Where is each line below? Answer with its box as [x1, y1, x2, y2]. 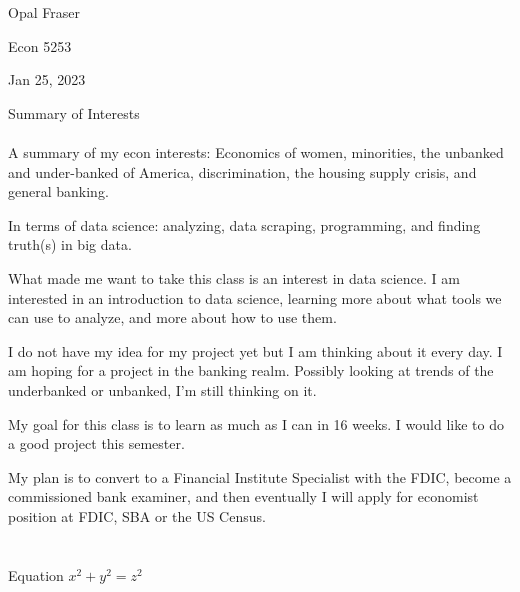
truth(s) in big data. [8, 234, 132, 255]
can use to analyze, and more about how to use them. [8, 307, 337, 328]
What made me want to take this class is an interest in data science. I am [8, 267, 460, 288]
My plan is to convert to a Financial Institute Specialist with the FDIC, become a [8, 466, 512, 487]
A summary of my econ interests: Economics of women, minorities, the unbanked [8, 141, 504, 162]
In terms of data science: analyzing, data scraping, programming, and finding [8, 214, 481, 235]
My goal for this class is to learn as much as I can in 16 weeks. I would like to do [8, 413, 504, 434]
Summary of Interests [8, 102, 140, 123]
